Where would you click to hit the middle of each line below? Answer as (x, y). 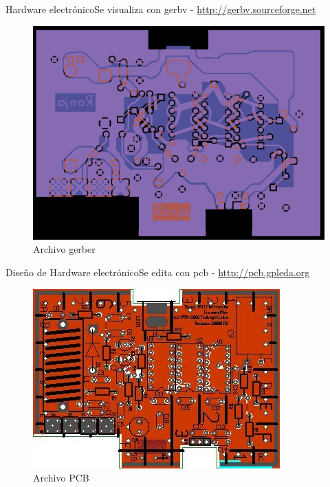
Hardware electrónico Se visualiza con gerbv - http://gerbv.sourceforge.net (161, 9)
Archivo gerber (64, 249)
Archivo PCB (61, 478)
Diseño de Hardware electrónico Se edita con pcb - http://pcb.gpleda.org (158, 272)
